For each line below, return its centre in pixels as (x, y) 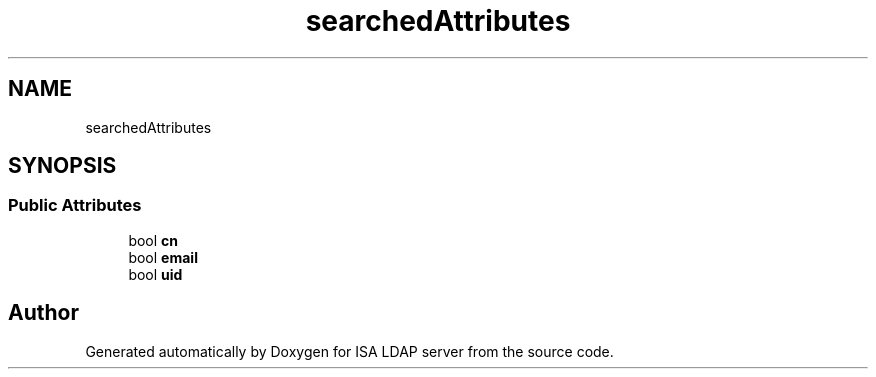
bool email (163, 257)
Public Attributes (75, 205)
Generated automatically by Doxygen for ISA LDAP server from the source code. (349, 351)
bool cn (153, 240)
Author (43, 313)
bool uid (155, 274)
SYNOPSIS (62, 166)
